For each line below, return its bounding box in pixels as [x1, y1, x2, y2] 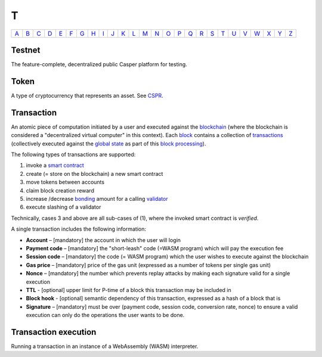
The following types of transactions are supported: [11, 151, 136, 158]
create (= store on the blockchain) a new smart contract [26, 170, 163, 177]
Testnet [11, 45, 41, 55]
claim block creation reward [26, 187, 95, 194]
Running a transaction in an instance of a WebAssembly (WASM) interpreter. [11, 343, 199, 350]
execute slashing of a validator [26, 203, 101, 211]
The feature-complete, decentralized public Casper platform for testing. [11, 61, 187, 68]
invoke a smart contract [26, 162, 85, 169]
